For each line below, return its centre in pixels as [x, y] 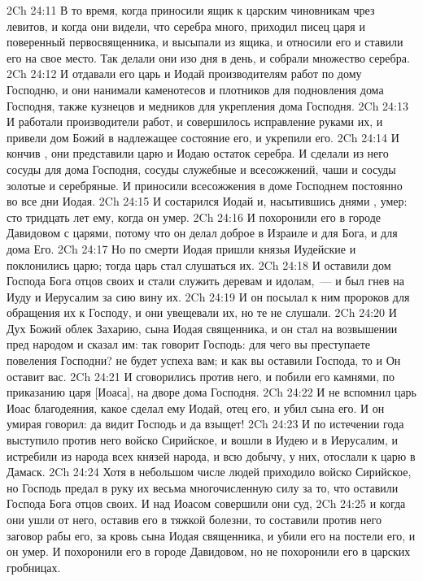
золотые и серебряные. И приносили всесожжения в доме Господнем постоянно [205, 185]
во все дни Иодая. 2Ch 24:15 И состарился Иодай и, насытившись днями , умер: [207, 201]
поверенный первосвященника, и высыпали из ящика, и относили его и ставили [205, 42]
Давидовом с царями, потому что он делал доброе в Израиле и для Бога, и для [202, 233]
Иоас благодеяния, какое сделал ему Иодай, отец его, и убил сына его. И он [196, 408]
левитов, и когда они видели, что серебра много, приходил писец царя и [186, 26]
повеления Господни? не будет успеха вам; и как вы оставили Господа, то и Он [204, 360]
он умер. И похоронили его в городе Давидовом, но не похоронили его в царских [209, 551]
